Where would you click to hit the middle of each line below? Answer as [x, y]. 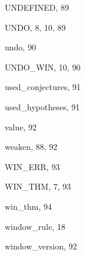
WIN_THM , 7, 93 [38, 186]
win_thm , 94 [28, 206]
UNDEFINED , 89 [37, 7]
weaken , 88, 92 [31, 147]
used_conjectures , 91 [43, 87]
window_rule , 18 [35, 226]
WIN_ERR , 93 [32, 166]
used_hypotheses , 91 [42, 106]
